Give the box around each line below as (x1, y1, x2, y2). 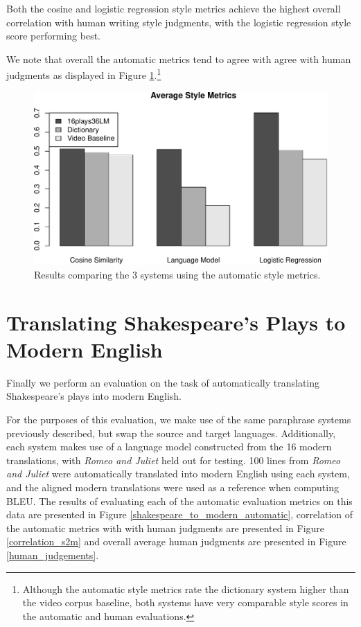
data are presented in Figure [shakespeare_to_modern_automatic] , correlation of (6, 507, 353, 522)
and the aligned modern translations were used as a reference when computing (6, 479, 339, 494)
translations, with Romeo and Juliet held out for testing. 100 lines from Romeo (6, 452, 341, 467)
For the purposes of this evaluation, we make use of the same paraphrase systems (6, 412, 351, 426)
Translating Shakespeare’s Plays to (6, 308, 346, 336)
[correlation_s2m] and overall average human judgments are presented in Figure (6, 534, 346, 549)
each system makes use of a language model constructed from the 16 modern (6, 439, 332, 454)
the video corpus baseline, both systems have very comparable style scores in (22, 595, 349, 610)
